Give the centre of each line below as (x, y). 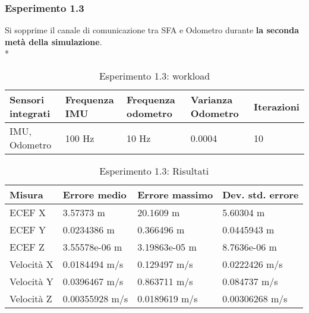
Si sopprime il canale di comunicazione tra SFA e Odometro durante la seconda (152, 30)
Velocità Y (31, 281)
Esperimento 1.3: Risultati (154, 171)
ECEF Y (28, 230)
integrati (30, 113)
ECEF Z (27, 247)
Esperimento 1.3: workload (154, 76)
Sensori (27, 99)
